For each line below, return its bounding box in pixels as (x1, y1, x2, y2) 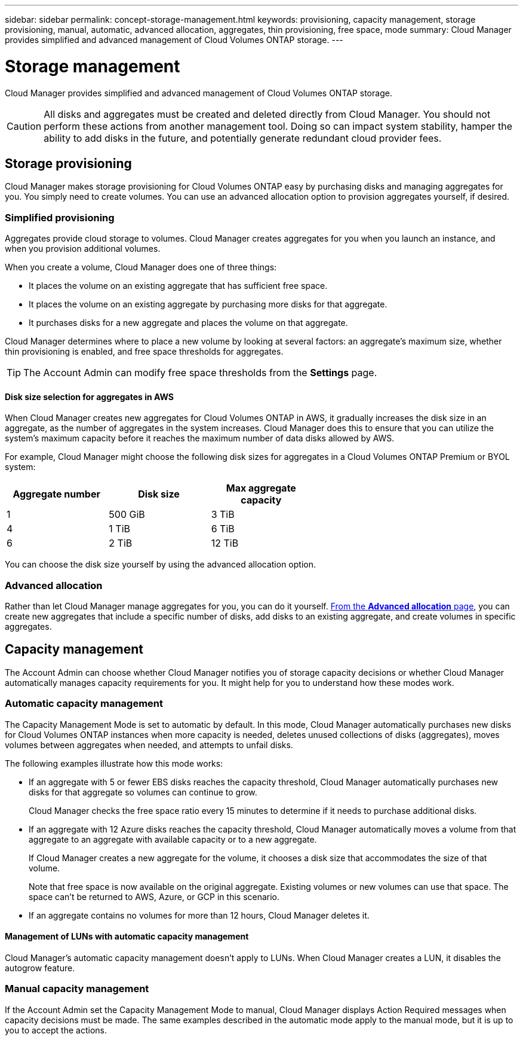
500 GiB (109, 508, 145, 521)
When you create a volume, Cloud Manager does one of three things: (5, 262, 277, 273)
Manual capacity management (5, 983, 149, 995)
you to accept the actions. (5, 1024, 107, 1035)
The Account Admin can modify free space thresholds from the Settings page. (23, 367, 377, 379)
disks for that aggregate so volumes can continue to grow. (29, 786, 257, 797)
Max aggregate (226, 482, 296, 495)
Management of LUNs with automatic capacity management (5, 931, 249, 942)
